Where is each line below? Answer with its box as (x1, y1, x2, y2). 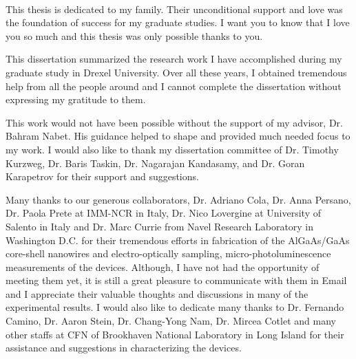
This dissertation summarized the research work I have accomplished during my (6, 52, 342, 66)
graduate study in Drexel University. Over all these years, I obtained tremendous (6, 65, 347, 79)
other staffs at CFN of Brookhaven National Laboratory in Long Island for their (6, 327, 344, 341)
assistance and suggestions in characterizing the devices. (6, 340, 242, 355)
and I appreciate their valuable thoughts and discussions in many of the (6, 286, 308, 301)
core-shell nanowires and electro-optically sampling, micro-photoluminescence (6, 246, 331, 261)
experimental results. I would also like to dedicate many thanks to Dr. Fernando (6, 300, 344, 314)
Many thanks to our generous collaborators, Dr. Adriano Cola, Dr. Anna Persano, (6, 192, 351, 206)
